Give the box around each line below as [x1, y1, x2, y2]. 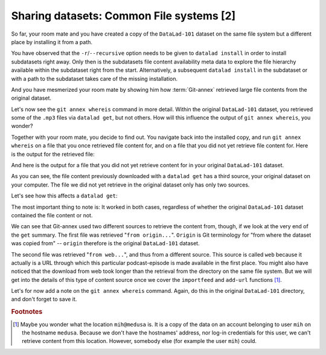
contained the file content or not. [11, 211, 93, 219]
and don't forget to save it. [11, 296, 77, 303]
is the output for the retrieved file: [11, 150, 95, 158]
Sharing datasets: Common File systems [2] [11, 9, 236, 22]
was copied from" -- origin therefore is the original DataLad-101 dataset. [11, 240, 200, 247]
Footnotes [11, 308, 43, 316]
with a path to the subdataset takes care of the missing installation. [11, 75, 178, 82]
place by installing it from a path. [11, 38, 93, 45]
